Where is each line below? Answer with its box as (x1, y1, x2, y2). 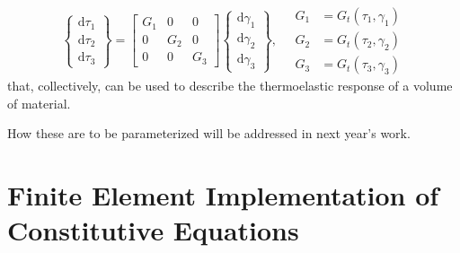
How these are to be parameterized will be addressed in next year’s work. (7, 124, 411, 143)
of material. (7, 93, 71, 112)
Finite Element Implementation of (7, 177, 439, 214)
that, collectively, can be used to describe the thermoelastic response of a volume (7, 76, 453, 95)
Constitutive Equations (7, 212, 299, 249)
